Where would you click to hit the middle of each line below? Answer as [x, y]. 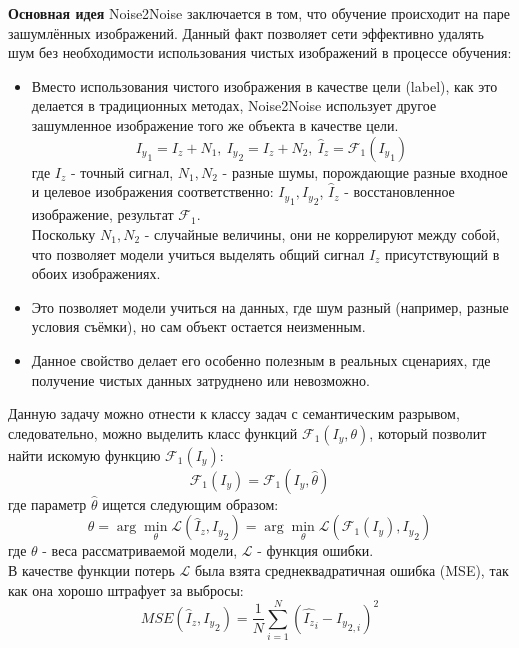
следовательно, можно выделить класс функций [153, 432]
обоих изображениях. [96, 273]
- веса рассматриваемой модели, [140, 550]
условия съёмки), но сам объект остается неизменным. [198, 326]
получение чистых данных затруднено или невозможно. [200, 379]
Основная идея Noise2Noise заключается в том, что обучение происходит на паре [259, 13]
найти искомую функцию [84, 454]
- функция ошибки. [315, 550]
